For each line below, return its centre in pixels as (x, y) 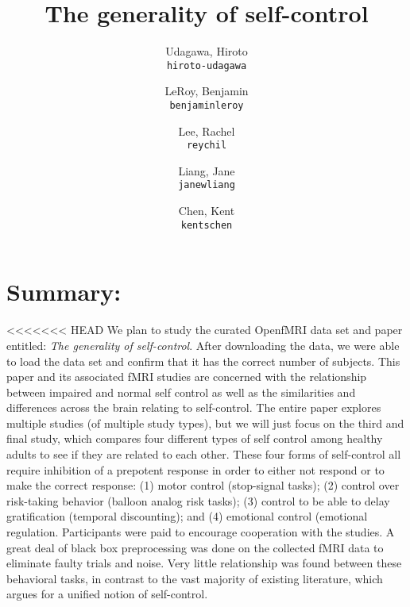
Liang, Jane (207, 170)
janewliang (207, 185)
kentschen (207, 225)
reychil (207, 146)
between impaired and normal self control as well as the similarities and (181, 392)
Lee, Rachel (207, 131)
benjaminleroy (207, 105)
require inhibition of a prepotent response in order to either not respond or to (195, 469)
